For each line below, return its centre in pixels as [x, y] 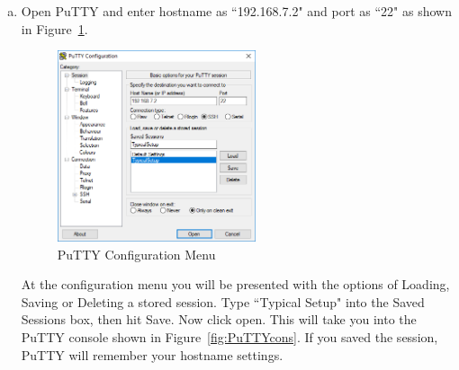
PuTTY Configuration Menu [136, 254]
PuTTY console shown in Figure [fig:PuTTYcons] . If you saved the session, [229, 336]
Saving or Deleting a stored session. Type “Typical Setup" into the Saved [223, 301]
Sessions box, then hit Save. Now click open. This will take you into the [219, 319]
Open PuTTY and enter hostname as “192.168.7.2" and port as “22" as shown [236, 11]
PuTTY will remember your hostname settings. [152, 354]
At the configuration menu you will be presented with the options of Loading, [235, 284]
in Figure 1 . [54, 28]
